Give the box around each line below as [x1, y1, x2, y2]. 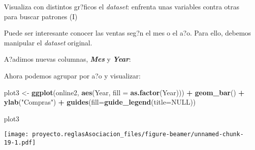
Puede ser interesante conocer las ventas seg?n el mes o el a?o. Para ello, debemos [4, 28, 251, 38]
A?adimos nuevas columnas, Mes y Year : [4, 54, 131, 64]
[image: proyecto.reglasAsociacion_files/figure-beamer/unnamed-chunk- [4, 131, 244, 138]
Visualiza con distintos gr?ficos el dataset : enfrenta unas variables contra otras [4, 1, 240, 11]
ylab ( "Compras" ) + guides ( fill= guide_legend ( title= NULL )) [4, 97, 196, 107]
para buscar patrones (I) [4, 11, 78, 21]
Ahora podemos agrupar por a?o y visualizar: [4, 70, 141, 80]
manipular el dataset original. [4, 37, 93, 47]
